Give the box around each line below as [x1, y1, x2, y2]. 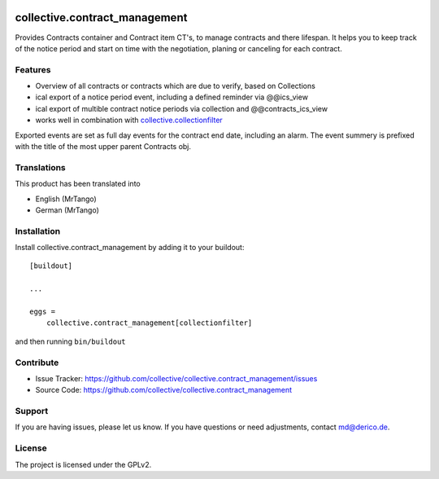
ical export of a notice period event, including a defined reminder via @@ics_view [35, 92, 309, 102]
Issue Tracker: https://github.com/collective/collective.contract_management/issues [35, 373, 318, 383]
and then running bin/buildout [15, 336, 126, 346]
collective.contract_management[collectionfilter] [46, 319, 253, 327]
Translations [15, 161, 67, 173]
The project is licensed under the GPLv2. [15, 459, 152, 469]
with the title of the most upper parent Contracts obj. [15, 142, 191, 151]
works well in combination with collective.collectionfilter [35, 115, 223, 125]
